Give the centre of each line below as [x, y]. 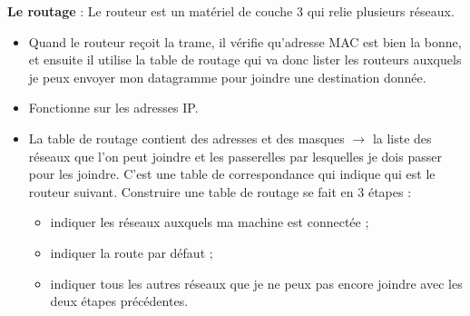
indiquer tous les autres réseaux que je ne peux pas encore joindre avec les [256, 283]
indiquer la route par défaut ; [132, 252]
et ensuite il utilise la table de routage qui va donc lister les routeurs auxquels [245, 59]
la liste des [402, 138]
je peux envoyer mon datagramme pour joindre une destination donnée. [227, 77]
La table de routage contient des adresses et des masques [186, 138]
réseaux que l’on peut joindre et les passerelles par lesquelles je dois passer [235, 156]
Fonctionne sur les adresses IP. [113, 108]
